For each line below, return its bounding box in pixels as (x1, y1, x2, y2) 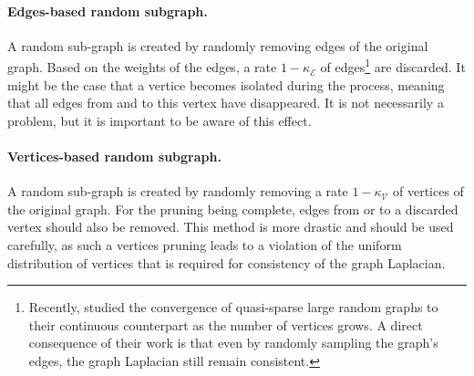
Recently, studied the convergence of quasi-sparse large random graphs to (28, 298, 438, 317)
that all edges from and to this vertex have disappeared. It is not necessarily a (7, 93, 444, 112)
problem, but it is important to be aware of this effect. (7, 110, 312, 130)
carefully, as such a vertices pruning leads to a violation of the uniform (7, 235, 402, 254)
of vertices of (393, 182, 464, 201)
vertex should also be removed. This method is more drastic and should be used (7, 217, 454, 236)
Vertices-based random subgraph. (7, 147, 222, 166)
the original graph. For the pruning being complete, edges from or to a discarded (7, 199, 459, 218)
